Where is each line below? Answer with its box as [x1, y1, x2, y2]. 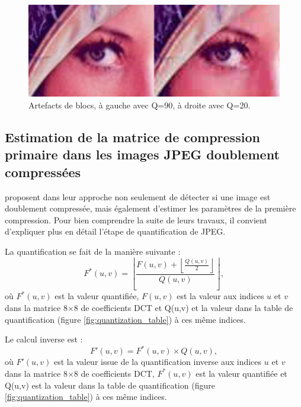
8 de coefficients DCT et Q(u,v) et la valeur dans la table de [73, 302, 293, 314]
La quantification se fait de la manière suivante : [5, 245, 181, 257]
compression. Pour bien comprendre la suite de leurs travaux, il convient [5, 213, 267, 226]
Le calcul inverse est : [5, 333, 83, 345]
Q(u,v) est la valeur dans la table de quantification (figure [5, 379, 215, 391]
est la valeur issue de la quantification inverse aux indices [54, 355, 262, 368]
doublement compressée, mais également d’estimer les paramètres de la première [5, 202, 296, 214]
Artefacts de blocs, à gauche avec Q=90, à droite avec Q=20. [28, 99, 251, 111]
